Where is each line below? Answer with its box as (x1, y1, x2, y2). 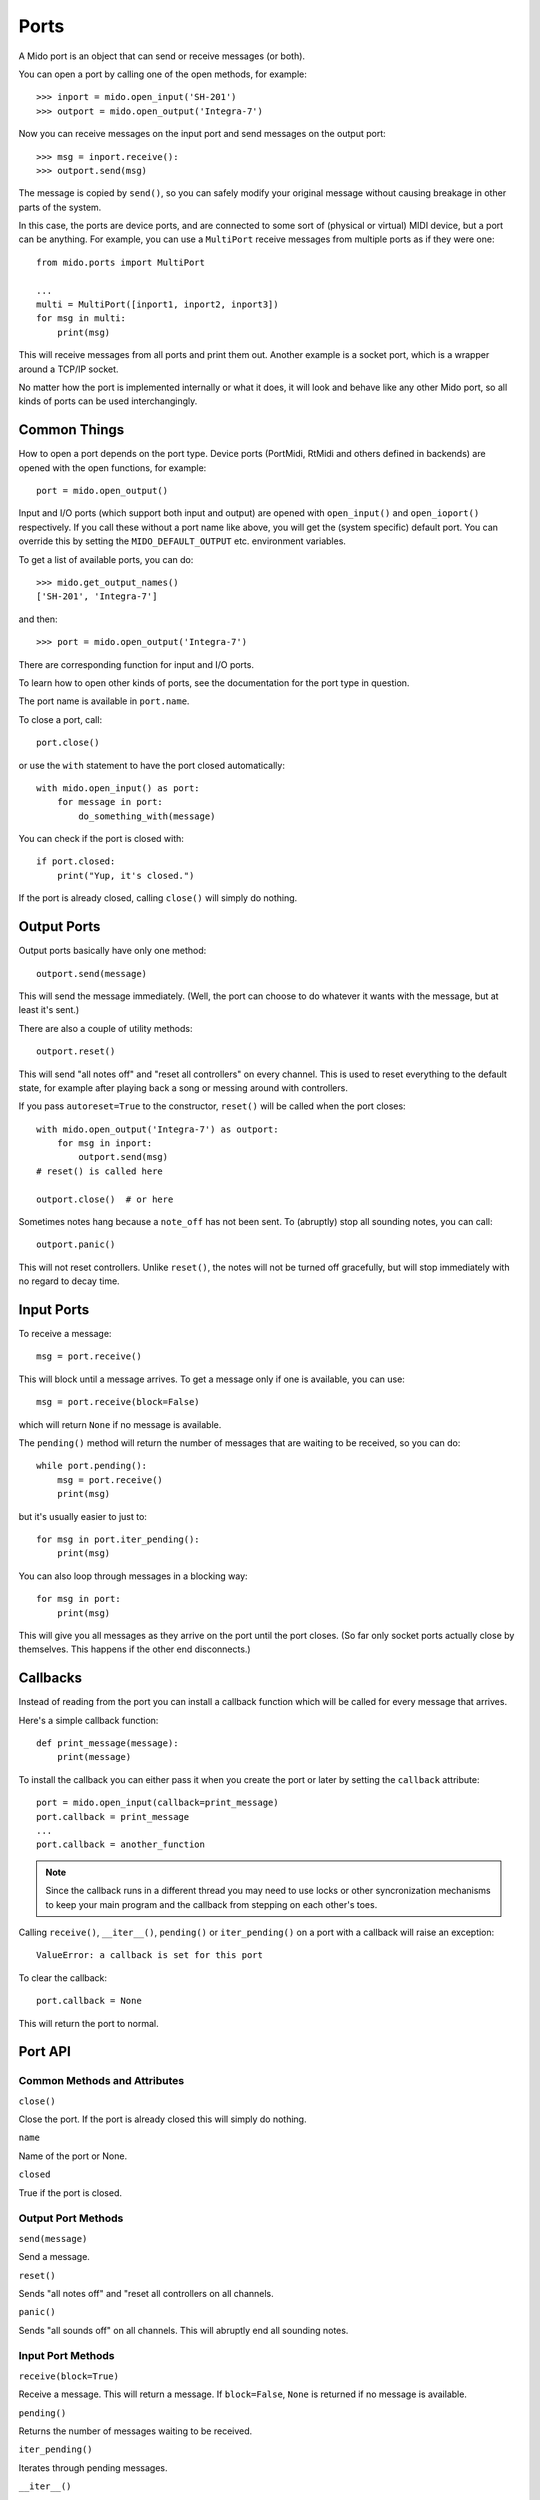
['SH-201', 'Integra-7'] (36, 591, 158, 602)
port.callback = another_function (36, 1839, 205, 1850)
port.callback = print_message (36, 1811, 190, 1822)
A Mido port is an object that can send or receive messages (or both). (18, 50, 305, 62)
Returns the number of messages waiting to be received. (18, 2425, 253, 2437)
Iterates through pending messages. (18, 2461, 169, 2474)
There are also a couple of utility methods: (18, 1022, 193, 1034)
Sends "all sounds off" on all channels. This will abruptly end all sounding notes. (18, 2324, 349, 2336)
